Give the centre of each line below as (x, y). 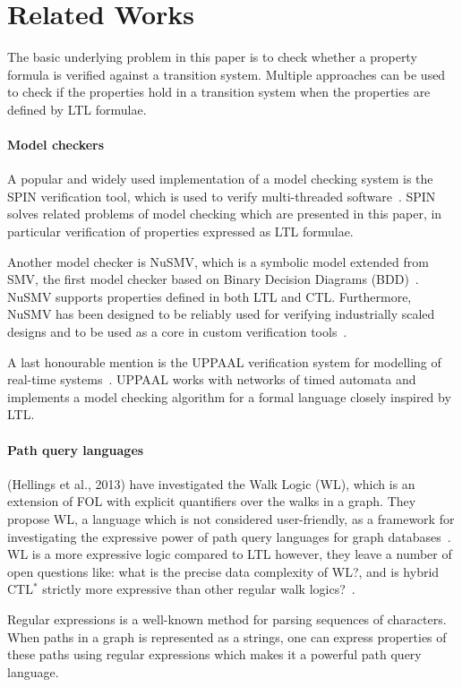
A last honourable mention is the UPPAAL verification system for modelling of (224, 361)
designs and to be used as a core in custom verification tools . (177, 332)
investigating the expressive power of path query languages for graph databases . (229, 536)
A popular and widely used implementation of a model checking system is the (220, 179)
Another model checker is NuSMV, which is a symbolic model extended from (218, 261)
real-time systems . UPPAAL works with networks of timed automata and (212, 379)
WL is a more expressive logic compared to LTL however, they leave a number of (230, 554)
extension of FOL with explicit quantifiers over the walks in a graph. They (212, 501)
